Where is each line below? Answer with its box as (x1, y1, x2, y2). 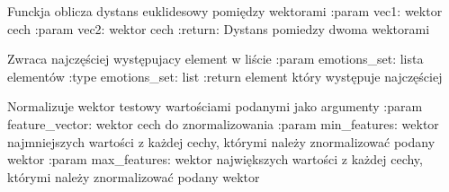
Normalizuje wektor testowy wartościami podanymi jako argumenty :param (7, 97, 423, 116)
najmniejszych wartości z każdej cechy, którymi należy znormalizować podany (7, 132, 436, 151)
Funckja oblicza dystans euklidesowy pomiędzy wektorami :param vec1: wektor (7, 2, 443, 20)
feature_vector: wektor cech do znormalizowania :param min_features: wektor (7, 114, 439, 133)
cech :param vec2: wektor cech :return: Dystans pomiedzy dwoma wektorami (7, 19, 430, 38)
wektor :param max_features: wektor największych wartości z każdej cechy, (7, 150, 423, 169)
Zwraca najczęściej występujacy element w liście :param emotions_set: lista (7, 49, 424, 68)
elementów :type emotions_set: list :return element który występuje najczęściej (7, 66, 443, 85)
